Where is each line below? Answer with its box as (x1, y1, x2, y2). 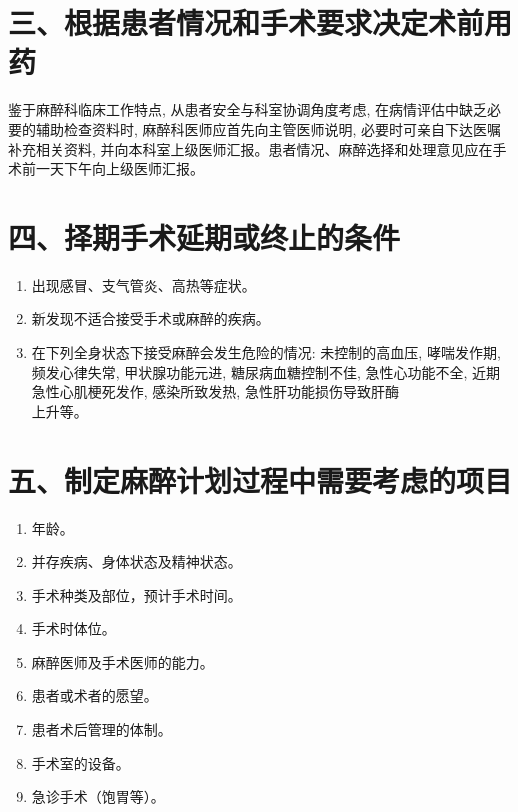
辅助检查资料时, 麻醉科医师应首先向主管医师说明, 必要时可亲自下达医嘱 (35, 118, 502, 139)
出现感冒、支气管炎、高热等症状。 (31, 274, 256, 295)
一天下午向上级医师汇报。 (35, 158, 204, 179)
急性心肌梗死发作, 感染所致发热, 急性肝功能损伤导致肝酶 (31, 381, 399, 402)
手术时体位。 (31, 618, 116, 639)
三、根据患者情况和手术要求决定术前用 (8, 2, 513, 43)
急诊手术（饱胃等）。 (31, 786, 165, 807)
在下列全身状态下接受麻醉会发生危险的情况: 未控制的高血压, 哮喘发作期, (31, 342, 501, 362)
